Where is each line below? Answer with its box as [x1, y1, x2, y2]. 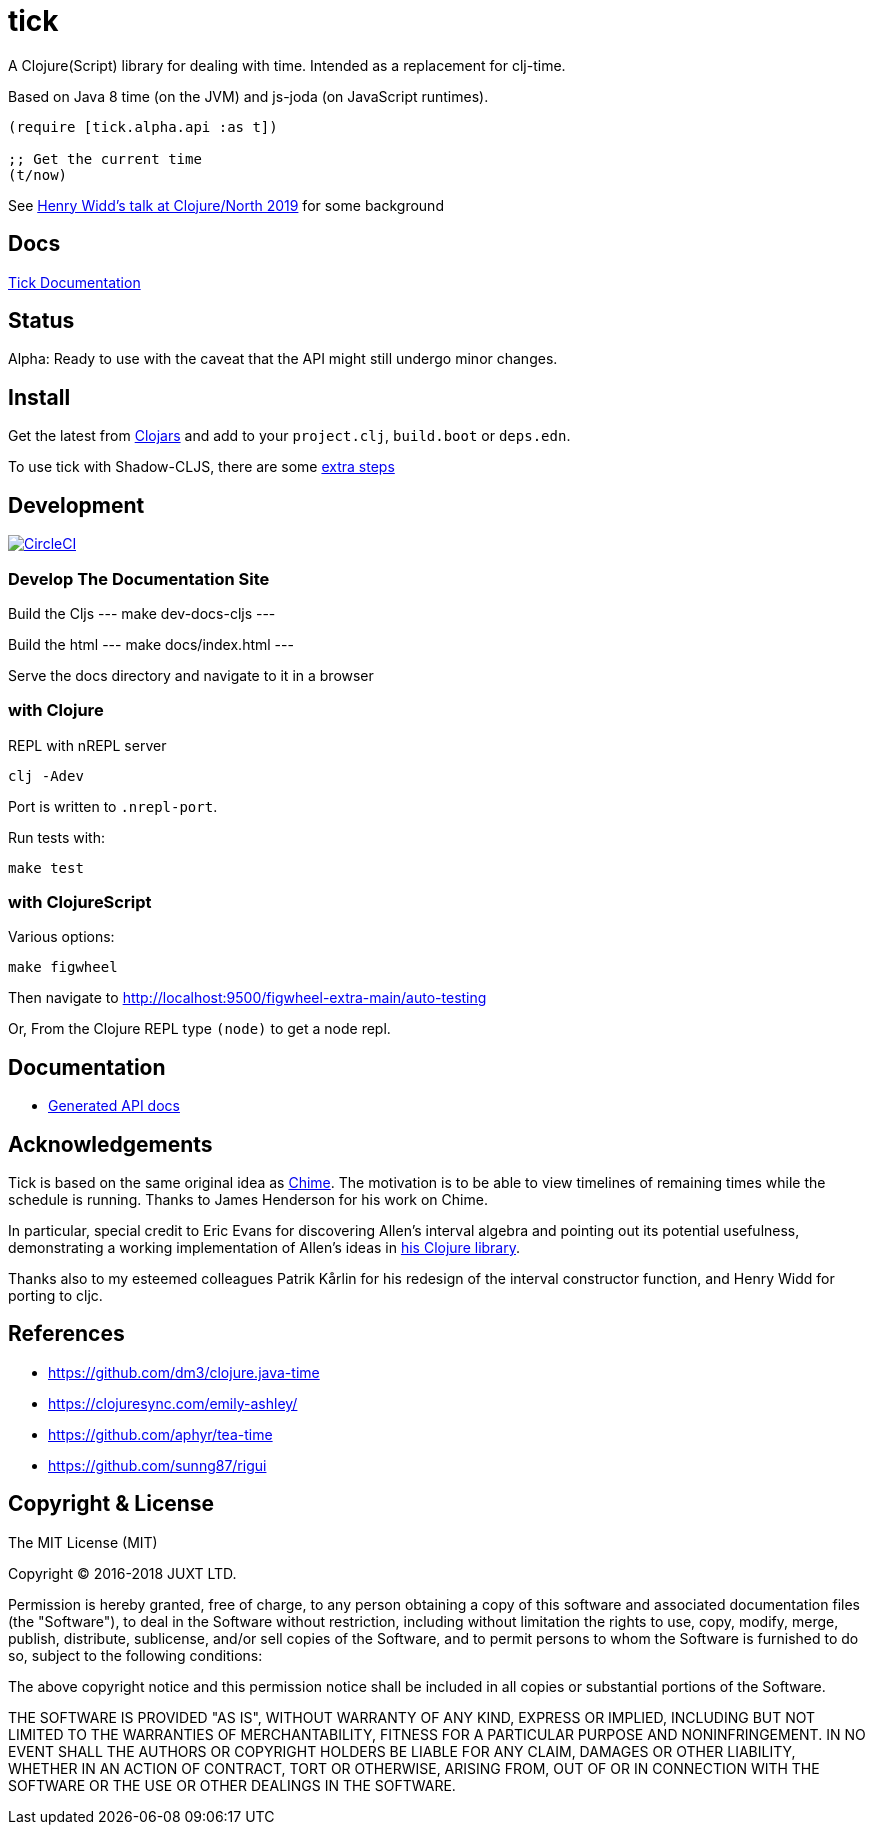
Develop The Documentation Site [8, 568, 270, 589]
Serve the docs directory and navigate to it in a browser [8, 666, 374, 684]
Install [8, 384, 71, 410]
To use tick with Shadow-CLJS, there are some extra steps [8, 458, 395, 476]
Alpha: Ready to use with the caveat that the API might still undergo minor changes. [8, 350, 558, 368]
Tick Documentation [8, 273, 141, 291]
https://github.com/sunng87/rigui [48, 1456, 267, 1474]
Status [8, 308, 75, 334]
